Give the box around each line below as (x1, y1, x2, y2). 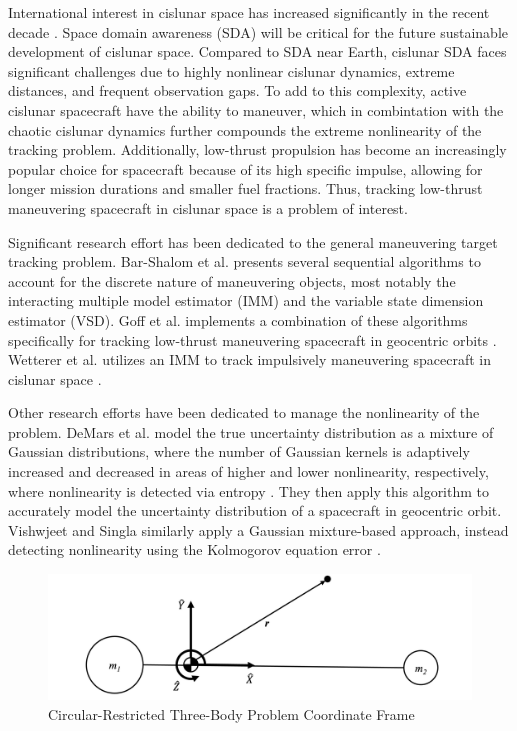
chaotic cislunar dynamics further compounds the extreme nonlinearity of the (8, 119, 482, 140)
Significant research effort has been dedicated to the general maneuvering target (8, 231, 498, 252)
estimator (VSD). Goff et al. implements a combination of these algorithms (8, 309, 468, 330)
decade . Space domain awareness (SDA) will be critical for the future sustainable (8, 21, 508, 42)
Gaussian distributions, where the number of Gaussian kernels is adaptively (8, 441, 470, 462)
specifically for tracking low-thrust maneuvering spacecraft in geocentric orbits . (8, 329, 497, 350)
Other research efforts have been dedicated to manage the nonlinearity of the (8, 402, 480, 423)
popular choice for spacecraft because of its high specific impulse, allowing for (8, 158, 483, 179)
